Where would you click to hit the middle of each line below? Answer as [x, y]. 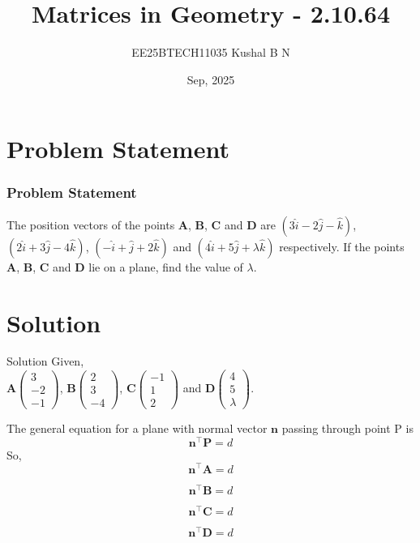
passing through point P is [347, 428]
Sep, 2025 [211, 79]
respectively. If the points [342, 246]
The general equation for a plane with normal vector [137, 428]
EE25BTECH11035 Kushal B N [211, 52]
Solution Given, [45, 361]
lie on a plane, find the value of [166, 266]
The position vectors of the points [91, 224]
